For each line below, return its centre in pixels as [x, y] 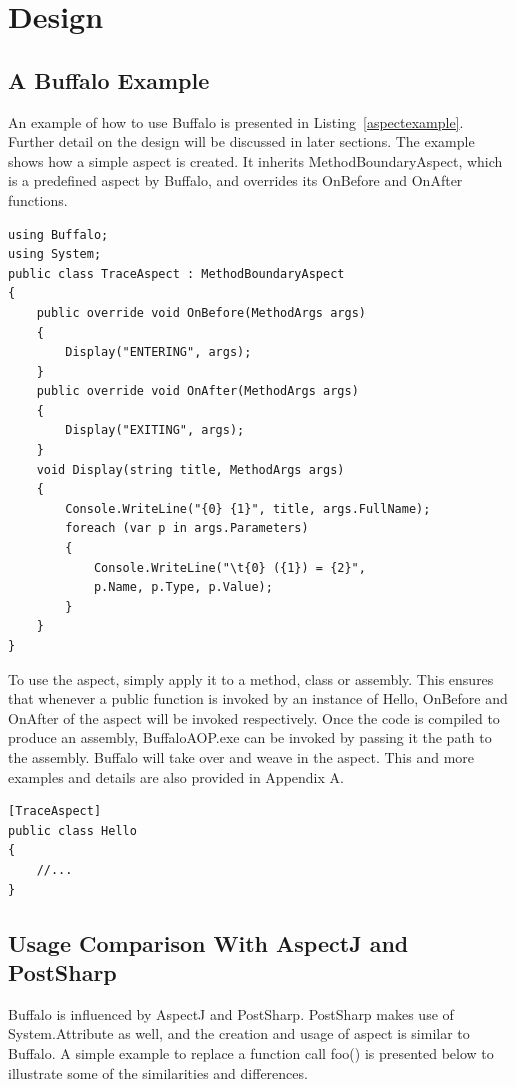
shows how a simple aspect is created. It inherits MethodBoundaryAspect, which [255, 160]
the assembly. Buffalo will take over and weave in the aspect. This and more [241, 756]
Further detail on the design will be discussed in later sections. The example [241, 141]
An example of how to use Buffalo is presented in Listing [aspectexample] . [236, 121]
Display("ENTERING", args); [158, 352]
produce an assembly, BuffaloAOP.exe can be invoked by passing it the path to [250, 737]
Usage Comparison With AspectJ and [208, 942]
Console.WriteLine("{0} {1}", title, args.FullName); [248, 508]
